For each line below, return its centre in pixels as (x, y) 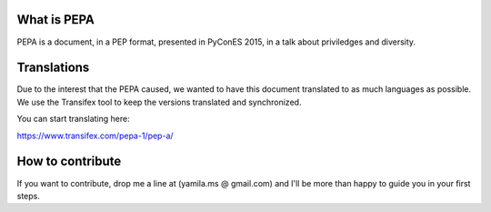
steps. (28, 196)
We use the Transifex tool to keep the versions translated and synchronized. (159, 102)
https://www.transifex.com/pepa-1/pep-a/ (95, 136)
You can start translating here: (74, 119)
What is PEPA (56, 20)
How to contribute (69, 162)
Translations (53, 68)
